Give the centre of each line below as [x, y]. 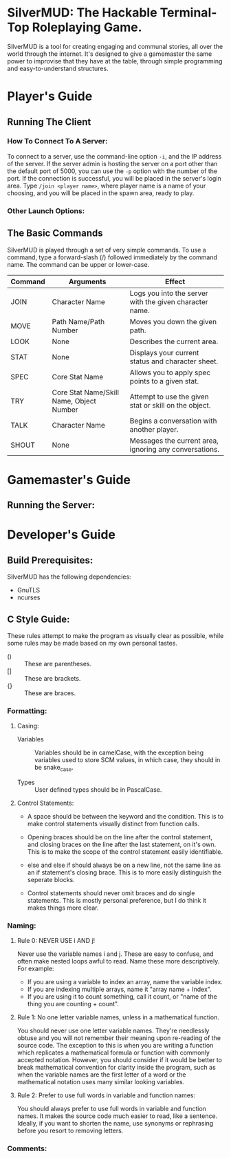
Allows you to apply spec [170, 372]
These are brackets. [53, 678]
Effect [175, 281]
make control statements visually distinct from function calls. [113, 824]
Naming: [22, 926]
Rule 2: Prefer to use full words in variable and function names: [106, 1095]
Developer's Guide [61, 535]
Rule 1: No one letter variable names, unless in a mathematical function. [118, 1017]
